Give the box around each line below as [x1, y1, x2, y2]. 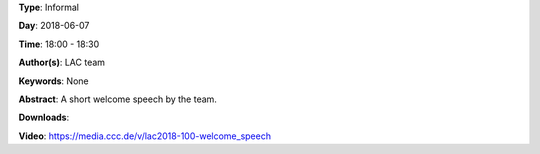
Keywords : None [18, 75, 89, 87]
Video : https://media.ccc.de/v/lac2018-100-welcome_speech [18, 130, 272, 142]
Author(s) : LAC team [18, 56, 105, 69]
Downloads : [18, 111, 70, 124]
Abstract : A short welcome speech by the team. [18, 93, 217, 105]
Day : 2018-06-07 [18, 20, 90, 32]
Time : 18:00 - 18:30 [18, 38, 100, 50]
